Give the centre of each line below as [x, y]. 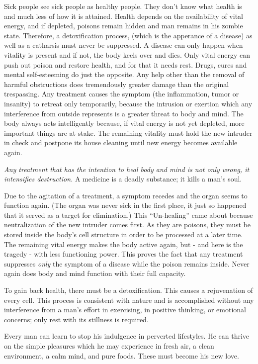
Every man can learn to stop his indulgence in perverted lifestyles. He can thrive [127, 336]
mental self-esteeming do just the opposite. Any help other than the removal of [124, 74]
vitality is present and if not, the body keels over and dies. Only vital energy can [127, 54]
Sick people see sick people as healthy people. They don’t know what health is [123, 6]
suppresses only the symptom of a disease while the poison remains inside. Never [127, 263]
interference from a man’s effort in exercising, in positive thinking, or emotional [125, 310]
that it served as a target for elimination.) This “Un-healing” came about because [129, 215]
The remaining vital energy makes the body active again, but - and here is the [124, 244]
